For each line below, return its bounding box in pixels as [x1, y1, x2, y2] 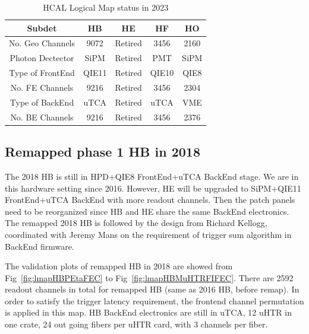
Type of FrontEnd [9, 66, 75, 79]
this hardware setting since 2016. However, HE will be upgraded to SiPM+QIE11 [5, 182, 301, 194]
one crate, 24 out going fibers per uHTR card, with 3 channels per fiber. [5, 318, 268, 330]
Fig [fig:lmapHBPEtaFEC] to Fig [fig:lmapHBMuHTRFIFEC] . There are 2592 [5, 271, 294, 284]
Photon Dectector [10, 52, 74, 64]
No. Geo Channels [9, 37, 75, 49]
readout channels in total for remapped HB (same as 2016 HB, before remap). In [5, 283, 299, 295]
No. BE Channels [10, 110, 74, 123]
